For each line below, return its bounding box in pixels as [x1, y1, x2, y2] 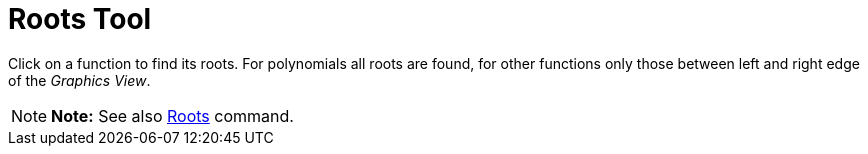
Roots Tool [8, 2, 152, 36]
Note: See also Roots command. [51, 105, 294, 126]
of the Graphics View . [8, 71, 151, 89]
